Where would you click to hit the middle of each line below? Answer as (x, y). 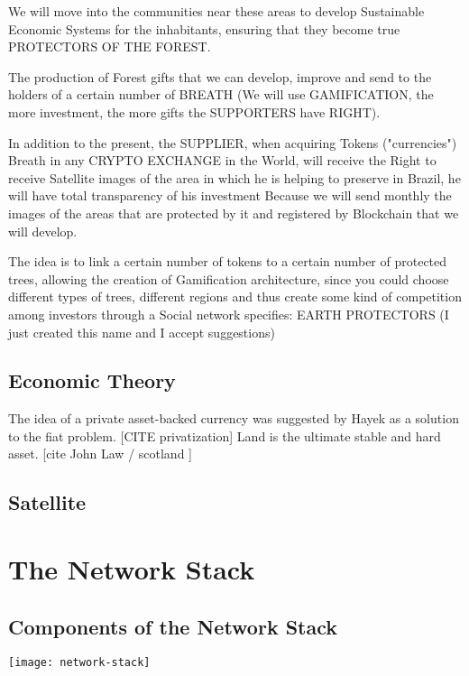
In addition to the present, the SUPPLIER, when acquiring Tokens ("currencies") (233, 142)
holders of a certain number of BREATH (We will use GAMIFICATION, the (221, 94)
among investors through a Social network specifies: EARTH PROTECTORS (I (229, 314)
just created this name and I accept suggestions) (142, 332)
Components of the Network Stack (173, 626)
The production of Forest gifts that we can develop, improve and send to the (220, 76)
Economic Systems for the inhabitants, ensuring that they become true (204, 28)
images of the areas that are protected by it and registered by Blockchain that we (234, 213)
